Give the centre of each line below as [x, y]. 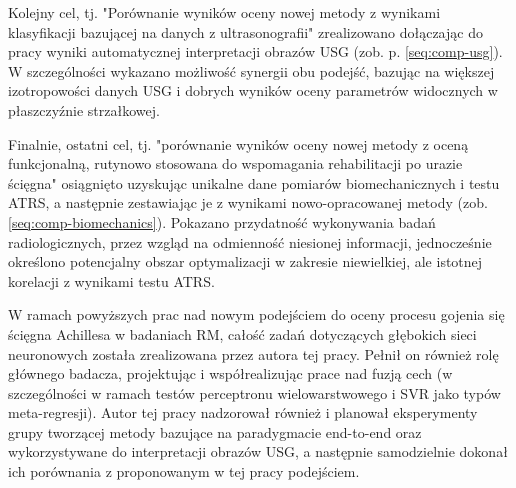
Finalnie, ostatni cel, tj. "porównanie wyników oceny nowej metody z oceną [238, 143]
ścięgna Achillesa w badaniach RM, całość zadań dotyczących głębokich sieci [242, 333]
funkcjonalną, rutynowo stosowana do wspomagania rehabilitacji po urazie [235, 163]
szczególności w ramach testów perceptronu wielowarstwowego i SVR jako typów [254, 392]
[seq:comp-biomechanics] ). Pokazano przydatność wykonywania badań [222, 221]
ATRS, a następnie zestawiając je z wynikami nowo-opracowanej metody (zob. [248, 202]
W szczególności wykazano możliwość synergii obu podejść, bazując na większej [251, 70]
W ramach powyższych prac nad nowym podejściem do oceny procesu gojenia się [256, 314]
